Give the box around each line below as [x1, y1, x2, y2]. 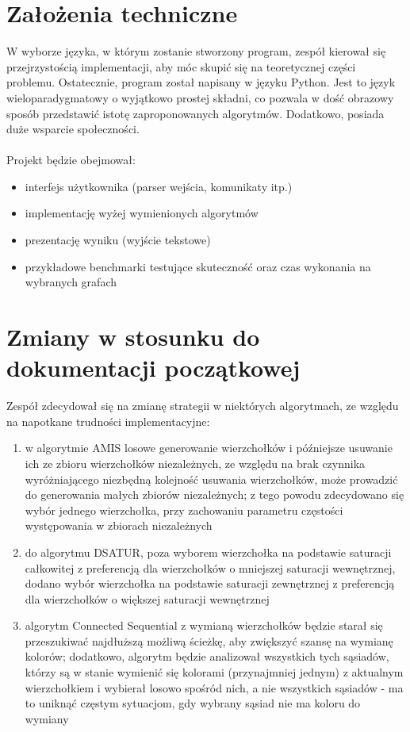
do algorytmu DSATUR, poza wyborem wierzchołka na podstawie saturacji [25, 543, 392, 560]
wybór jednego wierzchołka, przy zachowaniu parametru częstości [25, 501, 343, 518]
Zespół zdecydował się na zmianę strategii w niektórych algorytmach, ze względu [6, 397, 399, 414]
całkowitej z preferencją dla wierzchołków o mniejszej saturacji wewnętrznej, [25, 559, 396, 576]
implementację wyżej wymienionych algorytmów [25, 205, 259, 221]
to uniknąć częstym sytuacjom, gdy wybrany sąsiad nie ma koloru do [25, 695, 361, 711]
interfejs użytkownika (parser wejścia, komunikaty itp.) [25, 178, 293, 194]
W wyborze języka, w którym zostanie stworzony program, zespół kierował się [6, 43, 386, 59]
